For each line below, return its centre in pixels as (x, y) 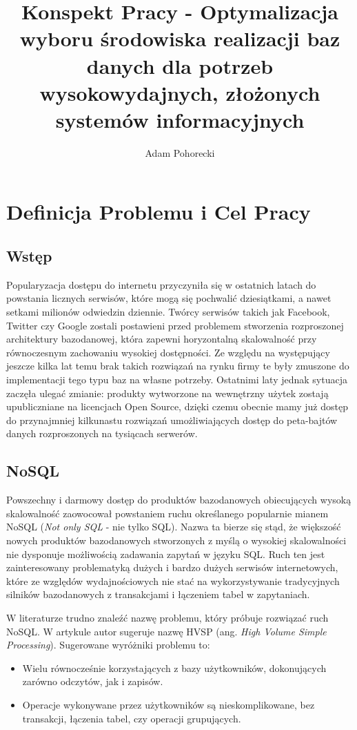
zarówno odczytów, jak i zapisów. (93, 681)
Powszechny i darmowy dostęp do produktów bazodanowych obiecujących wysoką (179, 500)
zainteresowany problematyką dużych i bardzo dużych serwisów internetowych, (172, 567)
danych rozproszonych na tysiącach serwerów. (102, 433)
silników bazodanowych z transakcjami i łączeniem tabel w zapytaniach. (158, 594)
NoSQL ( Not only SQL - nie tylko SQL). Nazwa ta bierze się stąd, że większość (174, 527)
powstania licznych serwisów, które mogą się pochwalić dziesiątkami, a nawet (169, 298)
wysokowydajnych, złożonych (180, 92)
